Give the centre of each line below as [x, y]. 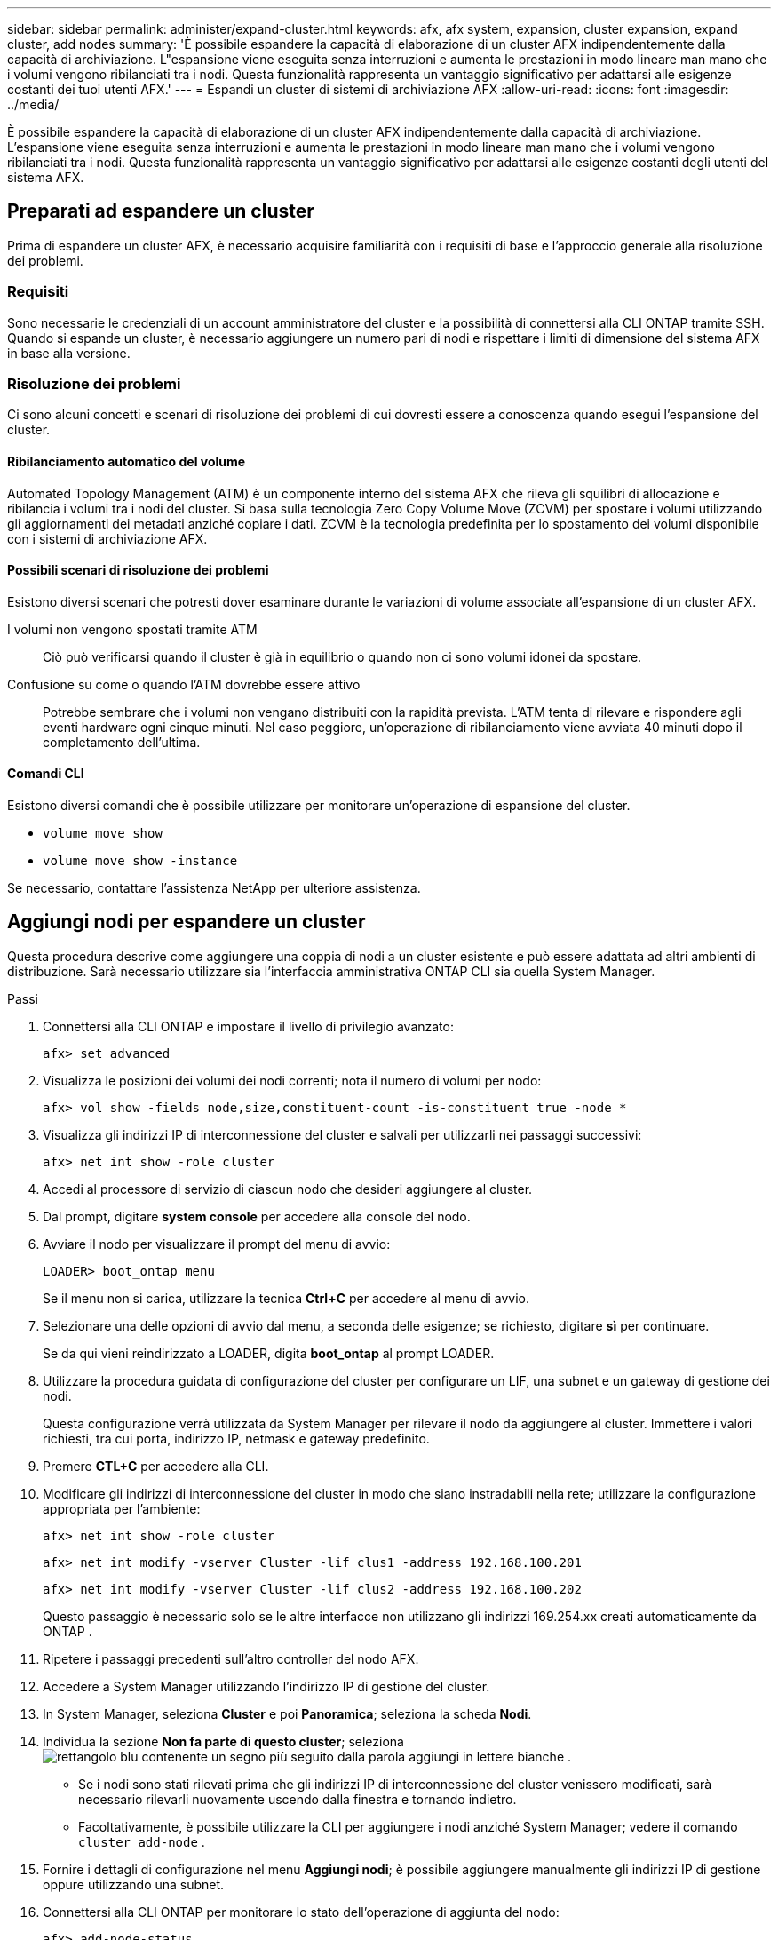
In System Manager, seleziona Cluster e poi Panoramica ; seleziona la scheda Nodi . [287, 1713]
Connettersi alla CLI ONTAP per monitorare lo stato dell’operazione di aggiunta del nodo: [301, 1912]
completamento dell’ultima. [122, 742]
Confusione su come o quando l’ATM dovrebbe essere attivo [184, 684]
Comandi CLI [46, 774]
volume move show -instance [140, 861]
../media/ [33, 104]
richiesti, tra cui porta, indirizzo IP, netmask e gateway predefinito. [236, 1438]
